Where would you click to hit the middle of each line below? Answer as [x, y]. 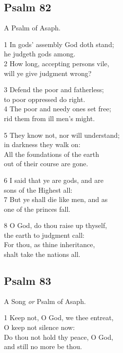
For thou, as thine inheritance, [50, 244]
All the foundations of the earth [51, 154]
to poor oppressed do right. [45, 99]
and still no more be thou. [43, 346]
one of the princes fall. [37, 209]
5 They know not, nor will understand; [62, 135]
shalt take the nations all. [42, 254]
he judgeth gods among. [40, 54]
